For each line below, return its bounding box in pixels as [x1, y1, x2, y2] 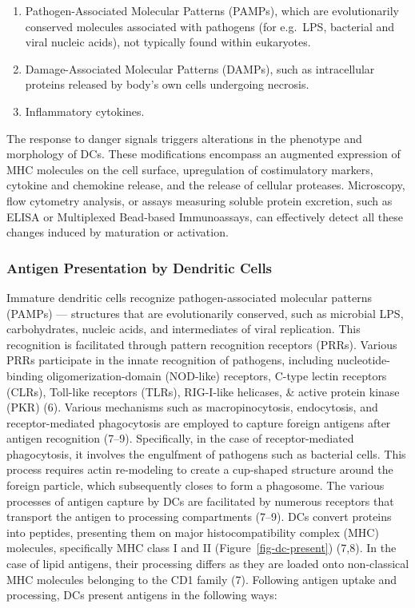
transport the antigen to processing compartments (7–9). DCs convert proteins [6, 508, 392, 525]
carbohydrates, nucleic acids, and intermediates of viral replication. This [6, 320, 361, 337]
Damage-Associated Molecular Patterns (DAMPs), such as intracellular [25, 60, 375, 77]
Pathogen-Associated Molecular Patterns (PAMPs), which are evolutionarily [25, 2, 399, 18]
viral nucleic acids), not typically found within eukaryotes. [25, 34, 311, 50]
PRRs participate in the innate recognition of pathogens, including [6, 352, 333, 368]
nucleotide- [337, 352, 390, 368]
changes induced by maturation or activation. [6, 224, 229, 240]
